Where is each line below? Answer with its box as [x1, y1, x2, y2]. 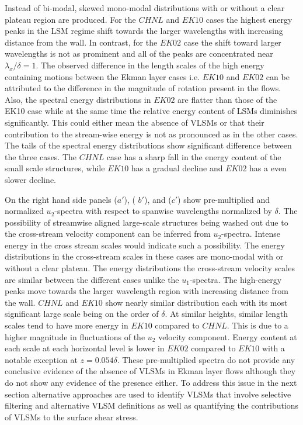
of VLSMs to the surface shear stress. [5, 410, 138, 423]
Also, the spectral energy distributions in [5, 93, 151, 105]
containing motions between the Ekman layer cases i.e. [5, 70, 200, 82]
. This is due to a [227, 319, 288, 331]
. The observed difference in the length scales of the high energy [36, 58, 264, 71]
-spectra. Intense [221, 227, 280, 240]
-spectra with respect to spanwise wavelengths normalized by [54, 205, 272, 217]
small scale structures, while [5, 162, 105, 174]
